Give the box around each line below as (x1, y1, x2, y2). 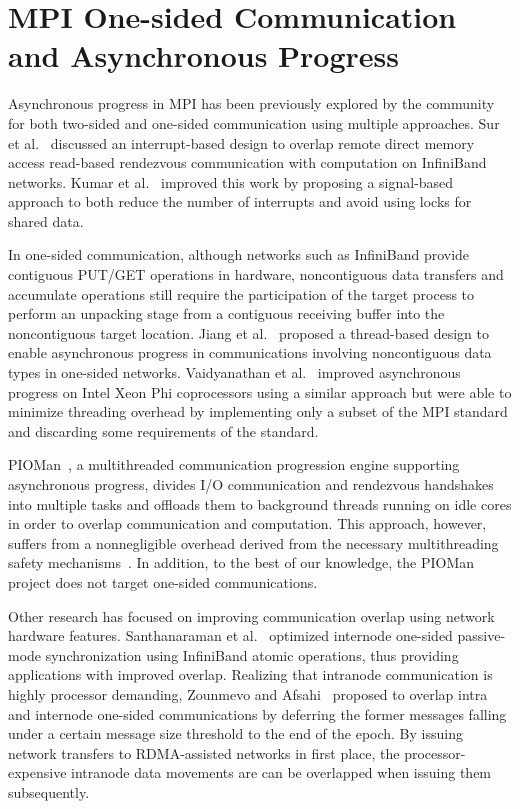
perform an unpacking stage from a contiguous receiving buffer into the (8, 303, 445, 324)
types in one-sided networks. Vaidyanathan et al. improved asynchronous (8, 362, 461, 383)
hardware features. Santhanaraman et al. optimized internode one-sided (8, 625, 453, 646)
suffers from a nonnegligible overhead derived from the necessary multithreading (8, 532, 499, 553)
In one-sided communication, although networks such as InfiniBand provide (8, 244, 470, 265)
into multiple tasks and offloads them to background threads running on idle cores (8, 493, 512, 514)
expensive (8, 762, 67, 783)
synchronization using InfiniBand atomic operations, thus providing (45, 644, 459, 665)
